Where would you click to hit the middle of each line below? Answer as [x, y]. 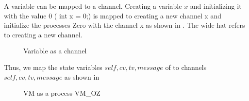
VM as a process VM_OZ [62, 93]
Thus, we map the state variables [53, 67]
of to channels [186, 67]
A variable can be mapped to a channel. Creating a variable [93, 6]
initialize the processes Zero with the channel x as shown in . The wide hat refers [124, 25]
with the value [25, 15]
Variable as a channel [55, 51]
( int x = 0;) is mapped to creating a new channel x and [138, 15]
